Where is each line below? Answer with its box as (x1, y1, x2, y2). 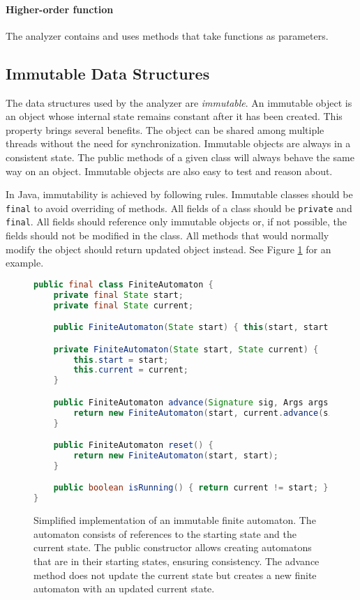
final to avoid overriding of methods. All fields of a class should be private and (6, 200, 352, 215)
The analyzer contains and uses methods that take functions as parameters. (6, 28, 329, 43)
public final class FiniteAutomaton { (33, 279, 213, 290)
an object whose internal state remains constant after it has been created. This (6, 109, 343, 123)
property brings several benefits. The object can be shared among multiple (6, 122, 324, 137)
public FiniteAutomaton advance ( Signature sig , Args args (53, 397, 329, 407)
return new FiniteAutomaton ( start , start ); (73, 450, 278, 460)
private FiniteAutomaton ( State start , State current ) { (53, 344, 319, 354)
